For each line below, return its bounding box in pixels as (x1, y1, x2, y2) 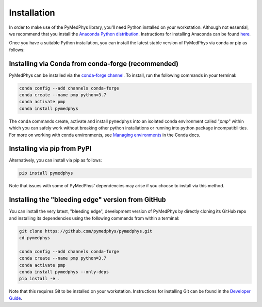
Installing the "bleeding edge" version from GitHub (9, 196, 166, 204)
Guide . (9, 295, 22, 301)
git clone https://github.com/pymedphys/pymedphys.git (19, 228, 152, 234)
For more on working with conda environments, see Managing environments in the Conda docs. (9, 132, 200, 138)
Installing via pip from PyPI (9, 144, 92, 153)
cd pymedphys (19, 235, 50, 241)
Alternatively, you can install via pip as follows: (9, 157, 102, 163)
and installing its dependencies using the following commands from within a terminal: (9, 215, 180, 221)
